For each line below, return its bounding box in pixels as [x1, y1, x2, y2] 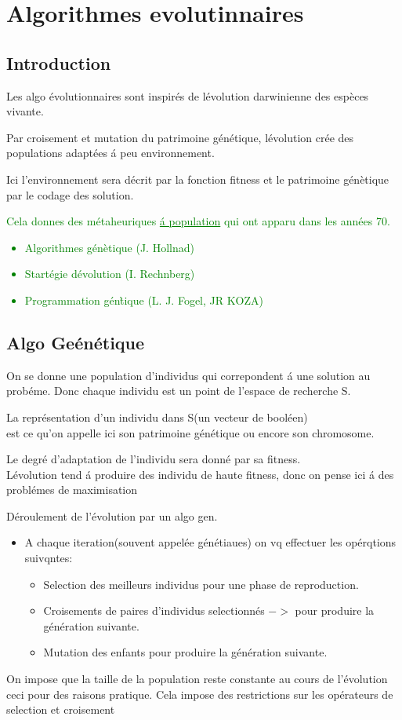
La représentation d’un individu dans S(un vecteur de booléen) [6, 408, 308, 425]
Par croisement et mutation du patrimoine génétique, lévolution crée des [6, 129, 354, 145]
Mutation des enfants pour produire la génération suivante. [43, 644, 328, 660]
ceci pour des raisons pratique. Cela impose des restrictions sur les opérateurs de [6, 685, 393, 702]
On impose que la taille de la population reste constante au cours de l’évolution [6, 671, 388, 687]
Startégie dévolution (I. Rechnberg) [24, 265, 195, 282]
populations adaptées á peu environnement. [6, 144, 215, 161]
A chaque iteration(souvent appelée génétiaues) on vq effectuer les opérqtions [24, 534, 397, 550]
